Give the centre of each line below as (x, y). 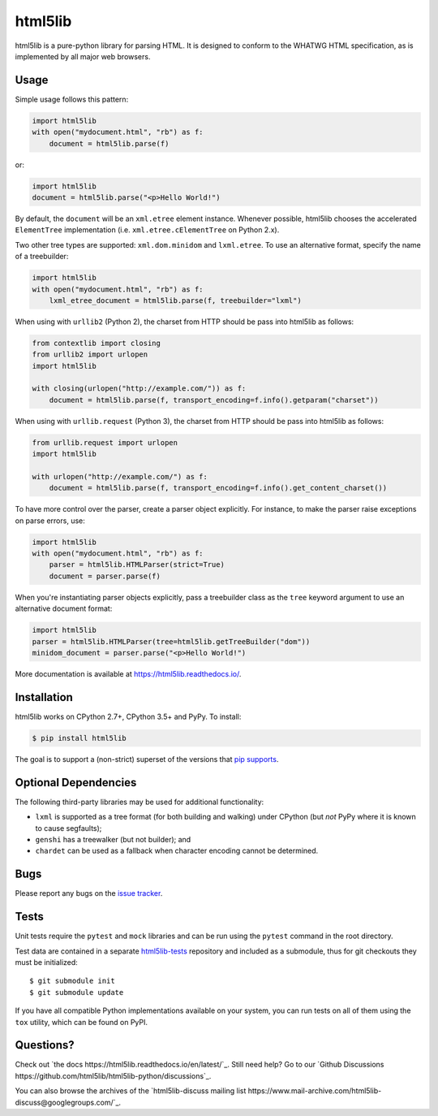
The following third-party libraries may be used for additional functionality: (140, 802)
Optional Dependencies (76, 783)
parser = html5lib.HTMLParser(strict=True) (137, 565)
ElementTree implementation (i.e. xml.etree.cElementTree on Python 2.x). (147, 230)
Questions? (45, 1045)
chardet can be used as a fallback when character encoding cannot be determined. (177, 851)
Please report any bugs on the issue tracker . (89, 893)
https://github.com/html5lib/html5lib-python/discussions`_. (113, 1075)
